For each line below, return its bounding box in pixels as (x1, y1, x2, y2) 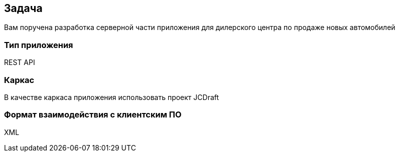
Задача (4, 2, 43, 14)
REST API (4, 58, 35, 67)
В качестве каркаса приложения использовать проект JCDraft (4, 92, 219, 101)
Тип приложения (4, 39, 73, 50)
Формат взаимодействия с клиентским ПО (4, 109, 182, 120)
